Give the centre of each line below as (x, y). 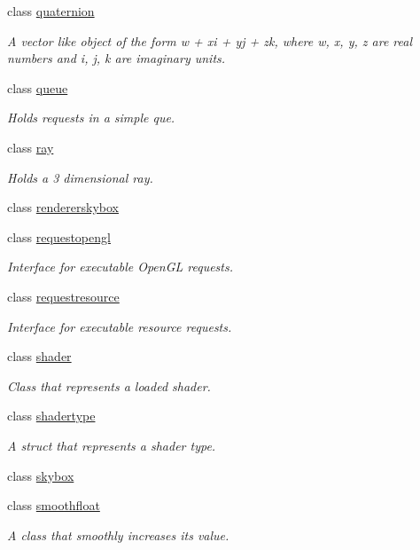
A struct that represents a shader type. (112, 445)
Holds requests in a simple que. (91, 118)
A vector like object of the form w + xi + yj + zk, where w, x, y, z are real (210, 40)
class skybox (41, 475)
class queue (38, 87)
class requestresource (63, 296)
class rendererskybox (63, 207)
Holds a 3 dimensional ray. (80, 177)
